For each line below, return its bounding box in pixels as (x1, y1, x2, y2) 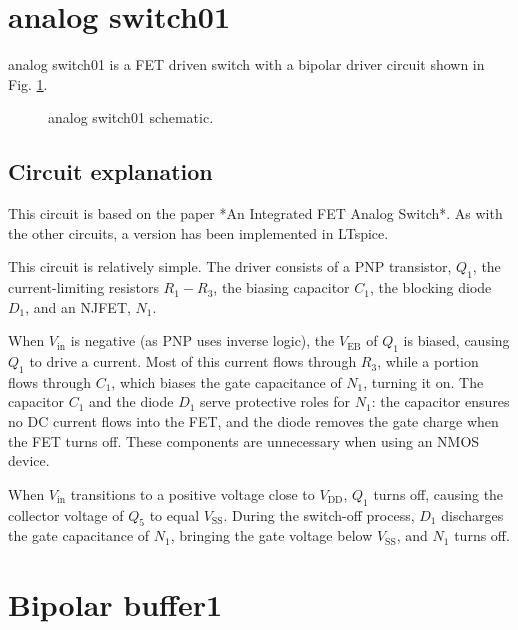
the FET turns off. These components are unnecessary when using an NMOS (8, 430, 480, 451)
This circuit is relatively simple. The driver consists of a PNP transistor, (8, 256, 452, 277)
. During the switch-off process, (223, 504, 415, 525)
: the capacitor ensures (371, 391, 510, 412)
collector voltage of (8, 504, 124, 525)
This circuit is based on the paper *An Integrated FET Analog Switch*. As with (8, 203, 503, 224)
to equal (149, 504, 200, 525)
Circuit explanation (8, 156, 213, 187)
